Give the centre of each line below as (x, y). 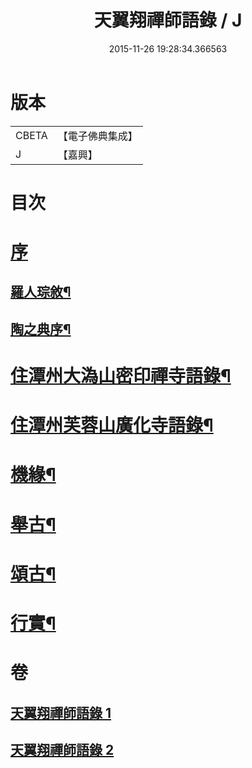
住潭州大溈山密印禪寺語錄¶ (121, 376)
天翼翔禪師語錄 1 (61, 712)
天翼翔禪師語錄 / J (168, 20)
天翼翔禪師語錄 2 (62, 749)
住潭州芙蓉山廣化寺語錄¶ (112, 425)
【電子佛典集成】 (97, 136)
